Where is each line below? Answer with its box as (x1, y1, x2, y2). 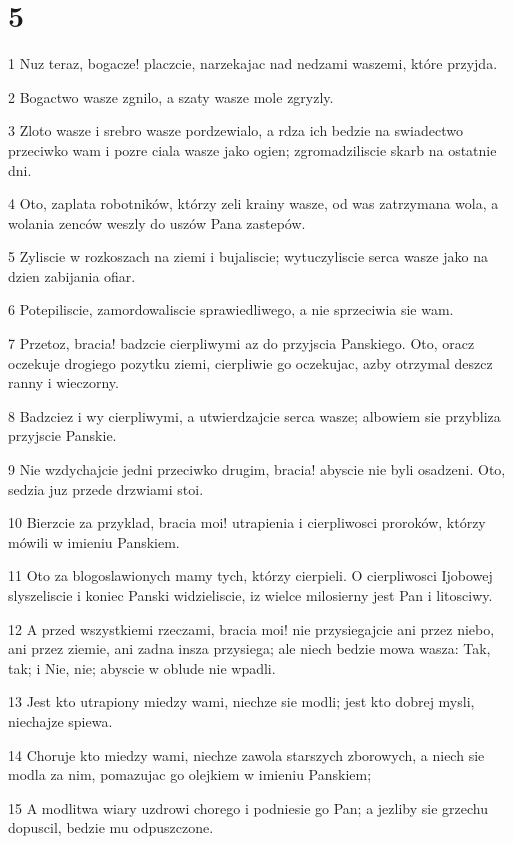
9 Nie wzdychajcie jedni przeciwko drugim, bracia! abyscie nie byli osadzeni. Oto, (8, 459, 506, 480)
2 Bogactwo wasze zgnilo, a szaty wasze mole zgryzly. (8, 86, 334, 107)
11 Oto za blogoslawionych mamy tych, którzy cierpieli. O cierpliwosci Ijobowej (8, 565, 493, 586)
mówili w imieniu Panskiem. (8, 531, 180, 552)
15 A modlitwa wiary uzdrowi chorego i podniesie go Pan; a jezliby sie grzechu (8, 797, 488, 818)
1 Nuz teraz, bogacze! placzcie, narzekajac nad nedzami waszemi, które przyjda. (8, 53, 498, 74)
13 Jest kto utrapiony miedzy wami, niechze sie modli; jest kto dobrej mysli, (8, 691, 475, 712)
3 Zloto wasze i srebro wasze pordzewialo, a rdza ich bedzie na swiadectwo (8, 120, 463, 141)
